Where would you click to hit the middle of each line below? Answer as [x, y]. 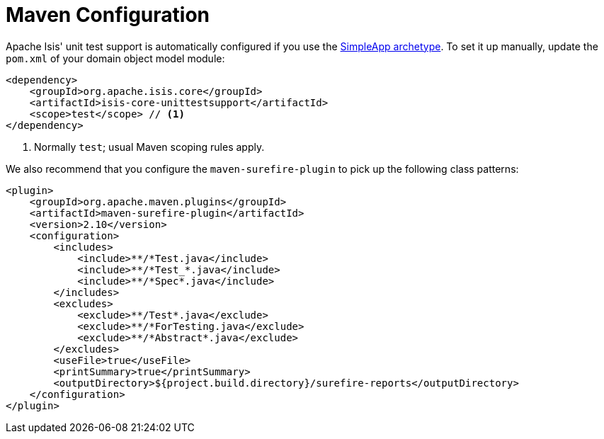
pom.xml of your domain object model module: [115, 58]
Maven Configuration [108, 15]
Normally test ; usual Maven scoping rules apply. [149, 147]
